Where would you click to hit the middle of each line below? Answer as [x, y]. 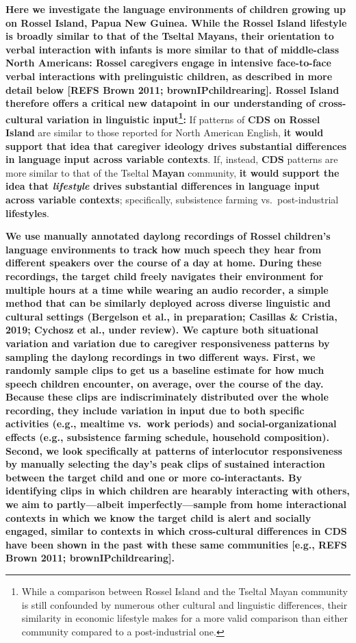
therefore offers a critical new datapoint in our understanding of [161, 103]
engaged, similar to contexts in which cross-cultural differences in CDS [176, 531]
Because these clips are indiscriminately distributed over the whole [167, 397]
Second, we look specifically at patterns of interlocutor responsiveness [174, 450]
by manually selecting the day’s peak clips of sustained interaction [165, 464]
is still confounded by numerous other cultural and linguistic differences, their [185, 604]
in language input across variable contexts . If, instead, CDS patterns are [172, 159]
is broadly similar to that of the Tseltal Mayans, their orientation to [170, 36]
